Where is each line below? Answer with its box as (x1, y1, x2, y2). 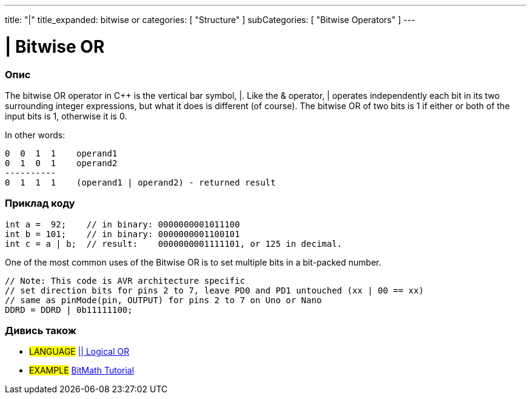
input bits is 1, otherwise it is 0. (5, 110, 127, 121)
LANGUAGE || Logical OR (29, 346, 130, 357)
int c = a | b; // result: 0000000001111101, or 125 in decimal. (5, 238, 342, 249)
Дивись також (5, 324, 76, 337)
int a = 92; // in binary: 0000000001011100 (5, 219, 240, 229)
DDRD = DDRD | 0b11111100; (5, 304, 133, 315)
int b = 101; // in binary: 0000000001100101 (5, 229, 240, 239)
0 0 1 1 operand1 (5, 148, 118, 158)
